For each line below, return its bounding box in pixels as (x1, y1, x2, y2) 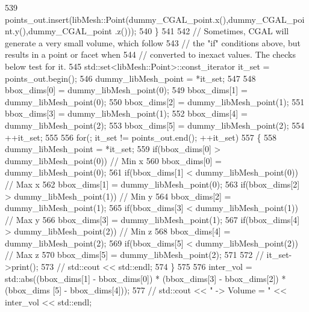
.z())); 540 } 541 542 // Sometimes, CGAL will (114, 25, 289, 37)
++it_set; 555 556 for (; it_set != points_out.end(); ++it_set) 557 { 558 (5, 130, 277, 143)
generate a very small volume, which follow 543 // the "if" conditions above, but (5, 36, 301, 49)
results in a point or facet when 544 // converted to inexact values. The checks (5, 48, 296, 61)
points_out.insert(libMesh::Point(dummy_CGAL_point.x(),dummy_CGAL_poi (5, 13, 305, 25)
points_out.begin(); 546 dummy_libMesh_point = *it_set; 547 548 (5, 72, 256, 84)
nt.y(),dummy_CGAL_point (5, 25, 113, 37)
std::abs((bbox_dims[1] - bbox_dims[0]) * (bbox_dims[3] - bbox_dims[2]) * (5, 272, 286, 284)
